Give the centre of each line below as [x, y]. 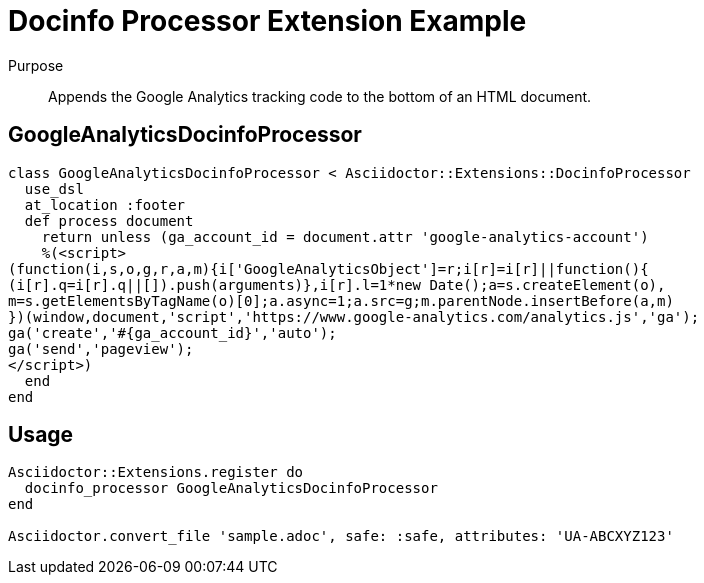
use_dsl [54, 188]
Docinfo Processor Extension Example [267, 21]
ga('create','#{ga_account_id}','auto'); [172, 332]
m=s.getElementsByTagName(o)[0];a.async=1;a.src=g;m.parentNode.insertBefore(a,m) [341, 300]
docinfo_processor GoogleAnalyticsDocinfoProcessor [231, 488]
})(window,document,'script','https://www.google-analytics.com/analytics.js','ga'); [354, 316]
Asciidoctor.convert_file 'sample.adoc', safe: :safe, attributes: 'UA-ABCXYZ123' [341, 536]
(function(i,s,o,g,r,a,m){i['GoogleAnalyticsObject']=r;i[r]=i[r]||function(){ [328, 268]
